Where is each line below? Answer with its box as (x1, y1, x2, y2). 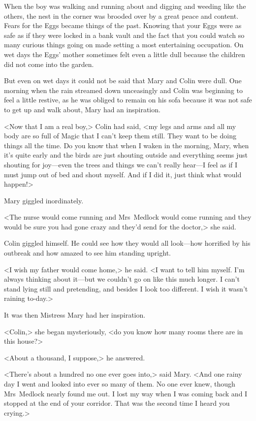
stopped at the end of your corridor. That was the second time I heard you (4, 398, 230, 408)
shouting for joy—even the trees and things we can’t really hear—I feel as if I (4, 159, 238, 169)
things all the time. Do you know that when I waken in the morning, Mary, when (4, 140, 249, 150)
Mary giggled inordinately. (4, 195, 84, 205)
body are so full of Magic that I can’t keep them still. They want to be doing (4, 130, 236, 141)
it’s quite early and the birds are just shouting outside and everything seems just (4, 150, 248, 160)
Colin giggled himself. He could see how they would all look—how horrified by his (4, 238, 251, 248)
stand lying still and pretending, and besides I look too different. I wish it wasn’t (4, 283, 248, 293)
